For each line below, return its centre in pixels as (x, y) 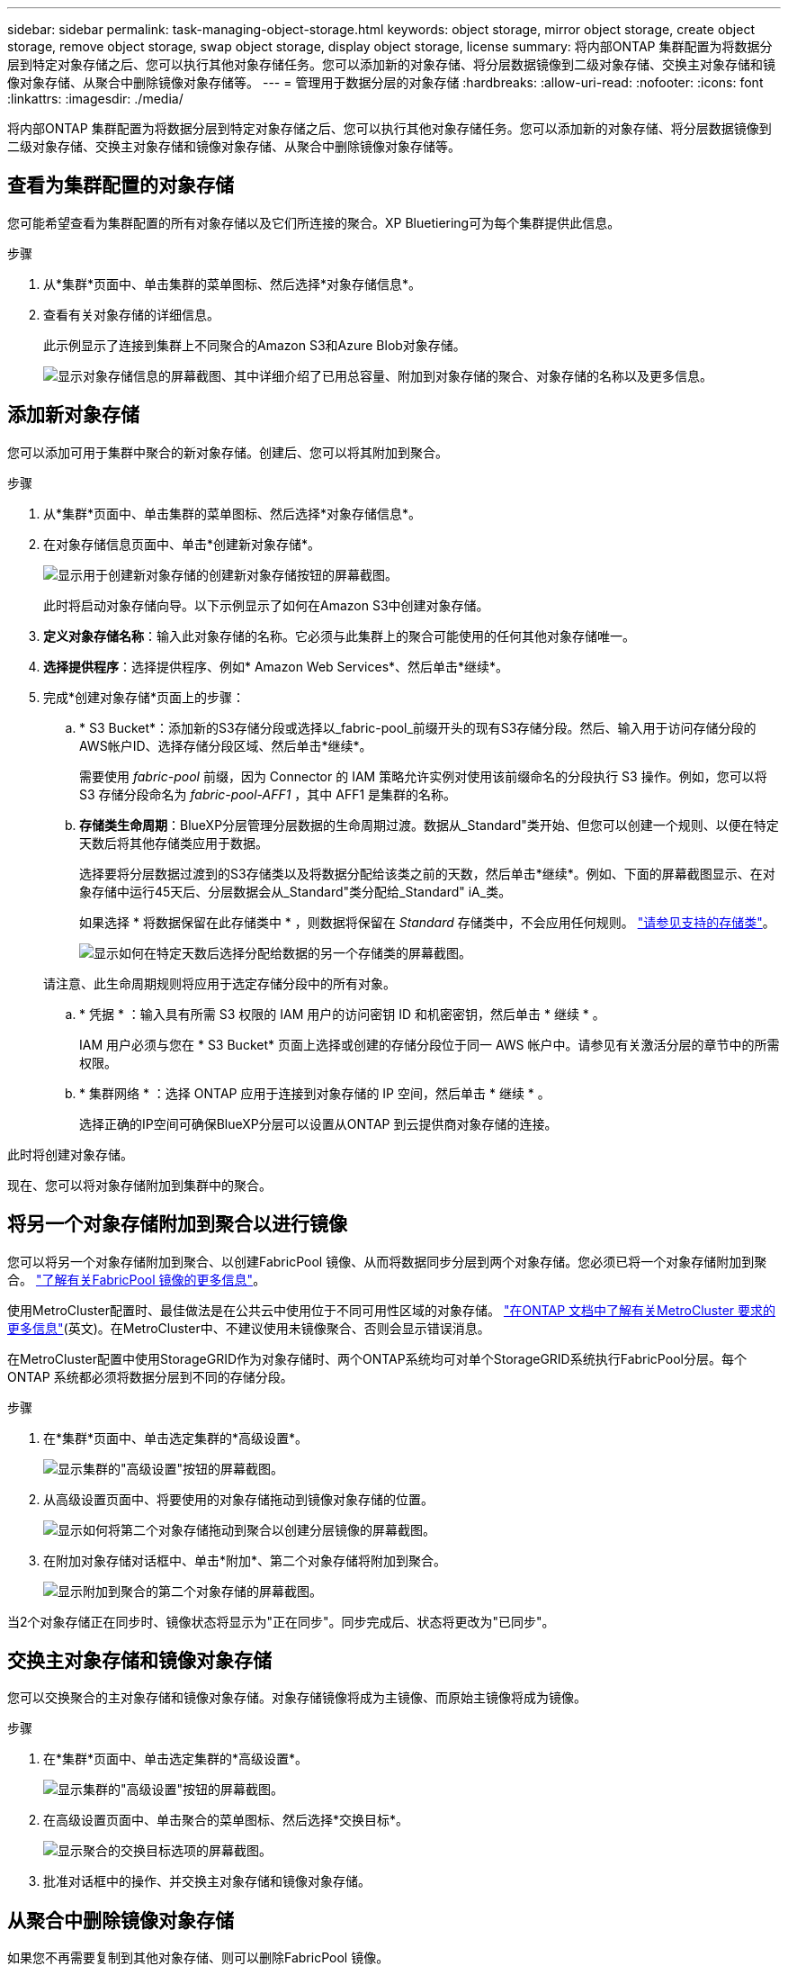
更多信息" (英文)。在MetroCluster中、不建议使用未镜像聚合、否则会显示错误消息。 (249, 1328)
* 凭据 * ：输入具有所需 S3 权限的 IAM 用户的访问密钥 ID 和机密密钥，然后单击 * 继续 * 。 (342, 1014)
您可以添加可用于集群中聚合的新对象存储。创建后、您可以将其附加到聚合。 (228, 452)
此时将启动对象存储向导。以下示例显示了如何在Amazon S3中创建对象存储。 (266, 605)
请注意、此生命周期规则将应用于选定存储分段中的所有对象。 (219, 983)
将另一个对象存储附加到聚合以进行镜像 (177, 1224)
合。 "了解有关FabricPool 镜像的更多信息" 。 (137, 1279)
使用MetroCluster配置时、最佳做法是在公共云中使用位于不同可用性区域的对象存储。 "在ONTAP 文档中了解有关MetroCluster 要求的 (392, 1310)
